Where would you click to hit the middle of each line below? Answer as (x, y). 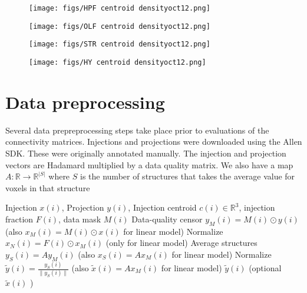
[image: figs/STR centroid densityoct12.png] (120, 44)
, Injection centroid (162, 207)
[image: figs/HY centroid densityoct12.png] (118, 62)
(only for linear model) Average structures (181, 243)
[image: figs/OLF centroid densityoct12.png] (120, 26)
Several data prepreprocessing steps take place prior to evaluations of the (137, 130)
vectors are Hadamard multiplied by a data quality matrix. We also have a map (149, 164)
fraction (19, 219)
